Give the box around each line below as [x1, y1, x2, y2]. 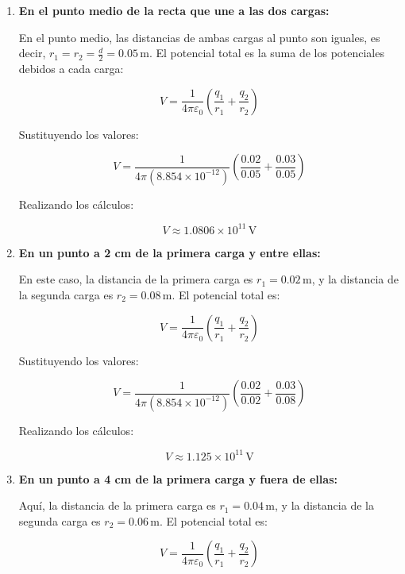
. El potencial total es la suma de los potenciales [148, 44, 384, 61]
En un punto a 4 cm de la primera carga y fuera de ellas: [18, 470, 337, 487]
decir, [18, 44, 46, 61]
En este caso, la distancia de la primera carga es [18, 271, 253, 287]
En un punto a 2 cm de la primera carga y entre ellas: [18, 244, 321, 260]
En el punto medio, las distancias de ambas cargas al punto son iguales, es [18, 29, 380, 45]
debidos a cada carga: [18, 60, 124, 77]
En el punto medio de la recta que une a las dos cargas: [18, 2, 330, 18]
